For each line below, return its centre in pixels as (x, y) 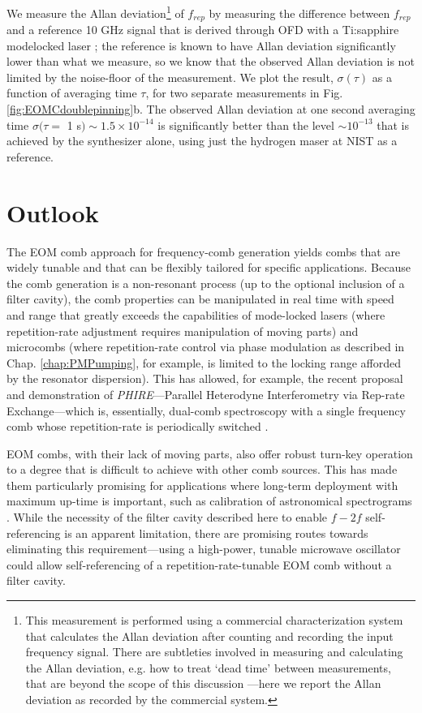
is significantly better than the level (246, 125)
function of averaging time (72, 93)
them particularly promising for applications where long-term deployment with (202, 485)
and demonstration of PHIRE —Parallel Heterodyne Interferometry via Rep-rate (206, 394)
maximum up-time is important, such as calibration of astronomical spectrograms (209, 501)
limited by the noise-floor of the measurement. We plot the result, (170, 77)
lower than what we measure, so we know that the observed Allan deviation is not (211, 61)
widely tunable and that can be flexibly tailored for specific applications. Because (209, 267)
